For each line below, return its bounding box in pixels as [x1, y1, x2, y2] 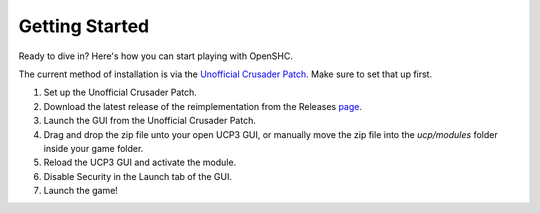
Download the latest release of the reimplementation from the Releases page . [43, 100, 363, 112]
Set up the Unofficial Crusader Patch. [43, 86, 197, 99]
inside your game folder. [43, 142, 144, 154]
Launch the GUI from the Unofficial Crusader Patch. [43, 115, 257, 127]
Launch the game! [43, 185, 119, 197]
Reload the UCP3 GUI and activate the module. [43, 156, 237, 169]
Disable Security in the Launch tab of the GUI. [43, 170, 232, 182]
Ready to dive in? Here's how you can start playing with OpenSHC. [18, 50, 294, 62]
